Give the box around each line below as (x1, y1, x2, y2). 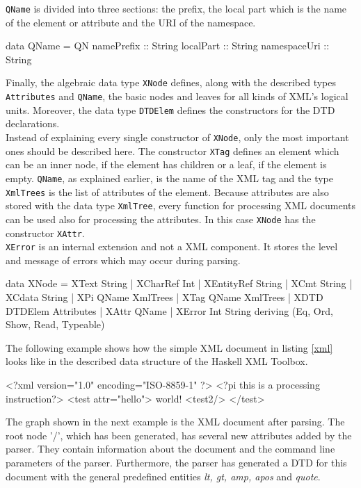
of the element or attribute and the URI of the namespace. (6, 15, 256, 29)
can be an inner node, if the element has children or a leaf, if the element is (6, 157, 327, 172)
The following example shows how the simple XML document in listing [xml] (6, 340, 333, 355)
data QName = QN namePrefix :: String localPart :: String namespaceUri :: (6, 38, 330, 53)
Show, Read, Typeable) (6, 317, 105, 332)
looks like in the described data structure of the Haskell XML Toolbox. (6, 354, 308, 368)
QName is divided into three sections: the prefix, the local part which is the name (6, 1, 347, 15)
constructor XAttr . (6, 225, 85, 240)
